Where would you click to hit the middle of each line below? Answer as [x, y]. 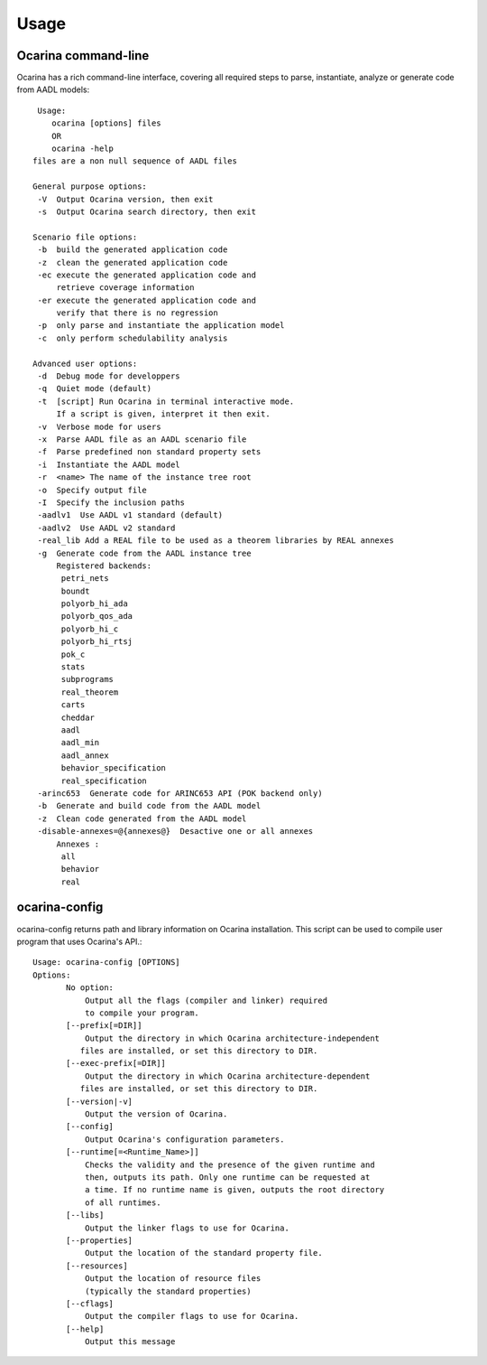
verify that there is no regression [137, 313]
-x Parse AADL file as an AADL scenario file [142, 439]
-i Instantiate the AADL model [109, 464]
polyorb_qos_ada [97, 616]
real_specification [104, 781]
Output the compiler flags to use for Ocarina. [192, 1316]
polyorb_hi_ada [94, 604]
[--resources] [97, 1266]
